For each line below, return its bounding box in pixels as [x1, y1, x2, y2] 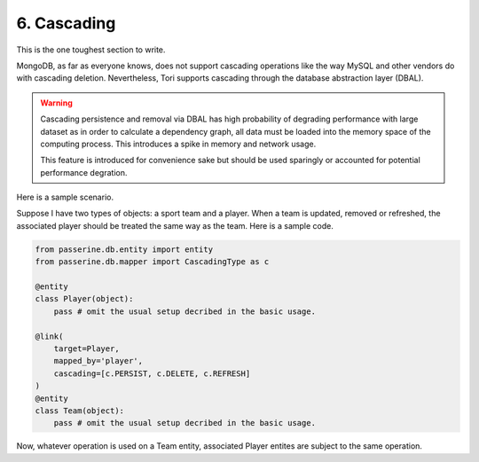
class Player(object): [35, 294, 134, 304]
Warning [40, 98, 73, 108]
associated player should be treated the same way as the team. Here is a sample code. [16, 220, 334, 231]
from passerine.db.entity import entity [35, 244, 213, 254]
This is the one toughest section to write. [16, 44, 166, 55]
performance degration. [40, 167, 128, 177]
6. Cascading [16, 13, 116, 33]
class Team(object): [35, 405, 124, 416]
